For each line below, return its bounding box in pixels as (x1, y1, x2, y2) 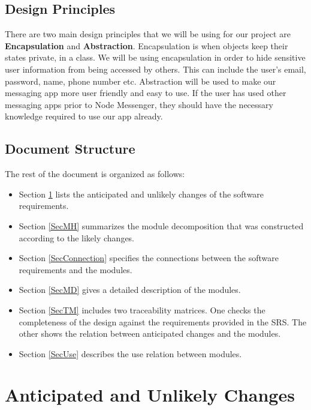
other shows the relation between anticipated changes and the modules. (19, 327, 281, 340)
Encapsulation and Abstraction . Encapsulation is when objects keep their (5, 39, 288, 52)
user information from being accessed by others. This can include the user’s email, (5, 62, 306, 75)
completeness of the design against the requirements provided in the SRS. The (19, 315, 307, 328)
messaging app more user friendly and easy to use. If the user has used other (5, 86, 286, 99)
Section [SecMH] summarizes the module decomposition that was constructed (19, 219, 304, 232)
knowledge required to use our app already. (5, 110, 163, 122)
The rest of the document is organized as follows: (5, 167, 185, 180)
